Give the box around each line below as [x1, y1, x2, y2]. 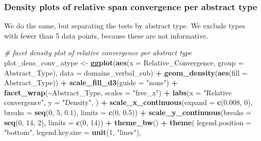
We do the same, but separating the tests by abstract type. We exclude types [4, 20, 246, 31]
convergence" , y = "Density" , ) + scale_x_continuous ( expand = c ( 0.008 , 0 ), [4, 97, 253, 108]
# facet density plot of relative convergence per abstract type [4, 47, 192, 58]
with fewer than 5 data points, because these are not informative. [4, 30, 208, 41]
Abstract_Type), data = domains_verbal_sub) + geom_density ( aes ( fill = [4, 67, 248, 78]
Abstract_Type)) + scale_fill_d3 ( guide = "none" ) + [4, 77, 178, 88]
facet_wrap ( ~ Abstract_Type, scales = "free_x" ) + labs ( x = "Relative [4, 87, 232, 97]
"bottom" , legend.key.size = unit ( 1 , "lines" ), [4, 127, 141, 137]
